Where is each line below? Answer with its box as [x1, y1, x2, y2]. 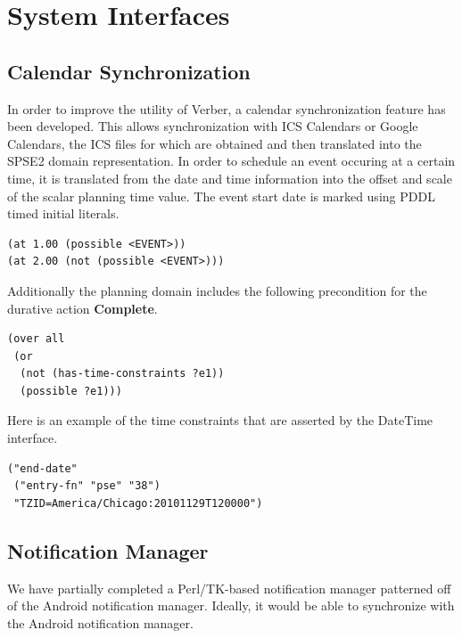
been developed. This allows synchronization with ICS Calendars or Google [7, 117, 418, 135]
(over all [7, 332, 65, 346]
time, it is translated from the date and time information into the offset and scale [7, 168, 452, 187]
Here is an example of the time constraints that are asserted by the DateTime [7, 411, 433, 429]
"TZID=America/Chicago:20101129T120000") [13, 496, 263, 510]
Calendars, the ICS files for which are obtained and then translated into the [7, 134, 422, 152]
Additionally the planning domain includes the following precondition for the [7, 281, 427, 299]
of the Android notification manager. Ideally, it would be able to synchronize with [7, 596, 455, 615]
